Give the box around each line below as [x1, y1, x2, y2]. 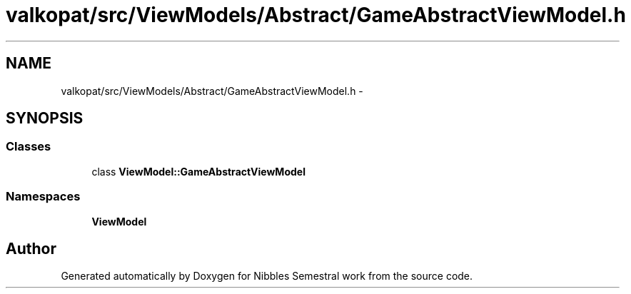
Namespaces [6, 189, 81, 204]
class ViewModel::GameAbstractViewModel [91, 165, 306, 178]
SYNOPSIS [6, 109, 84, 128]
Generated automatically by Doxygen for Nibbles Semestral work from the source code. [61, 270, 473, 283]
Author [6, 239, 56, 258]
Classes [6, 139, 51, 154]
